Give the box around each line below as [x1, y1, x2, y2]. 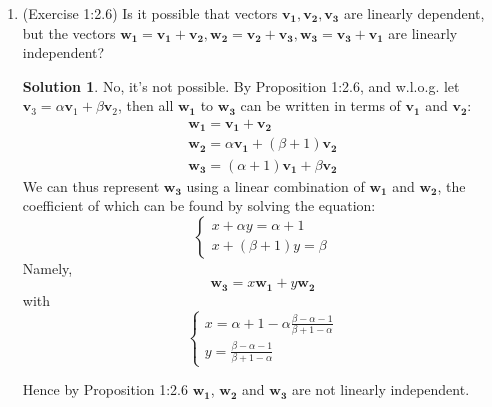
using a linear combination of [186, 175, 365, 196]
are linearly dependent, [343, 3, 485, 23]
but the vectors [22, 22, 116, 43]
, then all [118, 95, 174, 116]
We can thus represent [22, 175, 160, 196]
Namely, [22, 257, 73, 278]
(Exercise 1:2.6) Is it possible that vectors [22, 3, 278, 23]
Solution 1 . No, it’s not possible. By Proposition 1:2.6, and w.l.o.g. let [22, 75, 460, 96]
